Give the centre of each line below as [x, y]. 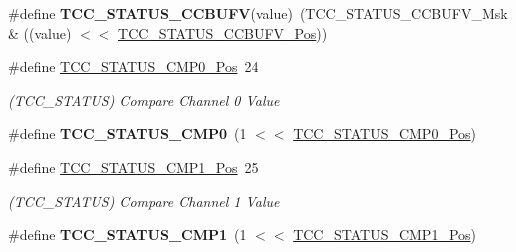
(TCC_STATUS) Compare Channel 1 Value [144, 200]
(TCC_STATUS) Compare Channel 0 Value [144, 99]
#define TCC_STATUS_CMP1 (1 [127, 234]
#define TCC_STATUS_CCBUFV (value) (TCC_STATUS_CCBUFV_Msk [258, 13]
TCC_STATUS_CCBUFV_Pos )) [223, 32]
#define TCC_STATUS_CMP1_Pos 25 [133, 166]
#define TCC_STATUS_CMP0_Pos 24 [133, 66]
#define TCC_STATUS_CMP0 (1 [127, 133]
